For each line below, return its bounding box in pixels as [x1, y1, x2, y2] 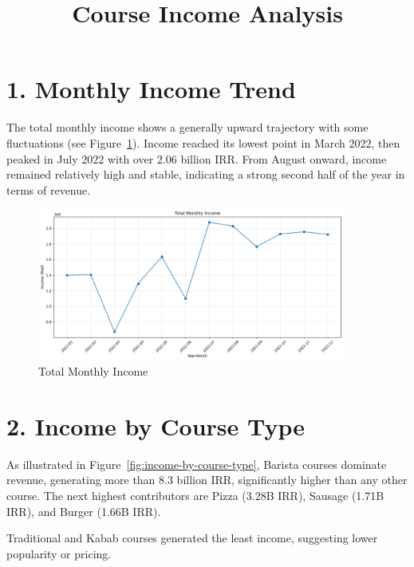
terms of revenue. [6, 181, 91, 198]
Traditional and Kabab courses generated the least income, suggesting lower [6, 530, 378, 546]
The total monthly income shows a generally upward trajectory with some [6, 119, 369, 136]
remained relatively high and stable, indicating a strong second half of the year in [6, 166, 405, 183]
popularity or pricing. [6, 545, 112, 561]
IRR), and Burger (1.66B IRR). [6, 502, 161, 519]
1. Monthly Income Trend [6, 73, 296, 105]
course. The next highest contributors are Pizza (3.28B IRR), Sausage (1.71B [6, 487, 384, 504]
